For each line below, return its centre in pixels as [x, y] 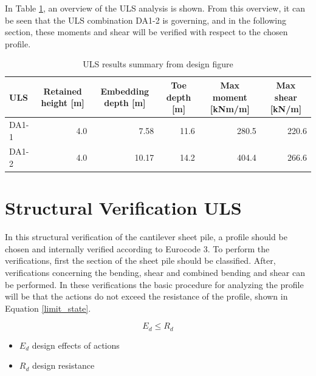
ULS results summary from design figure [158, 64]
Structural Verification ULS [123, 208]
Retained [63, 91]
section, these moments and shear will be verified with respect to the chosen [146, 32]
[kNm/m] [230, 109]
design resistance [63, 365]
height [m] [63, 103]
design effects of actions [76, 345]
